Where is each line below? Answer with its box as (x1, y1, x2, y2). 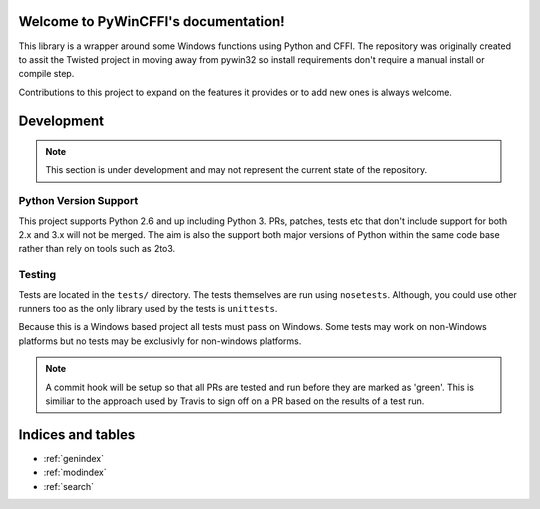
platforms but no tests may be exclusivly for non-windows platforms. (18, 335, 302, 347)
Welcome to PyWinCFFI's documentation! (18, 13, 285, 30)
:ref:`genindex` (43, 452, 105, 464)
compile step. (18, 68, 75, 80)
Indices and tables (18, 426, 136, 443)
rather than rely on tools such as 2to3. (18, 243, 176, 255)
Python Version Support (18, 194, 139, 208)
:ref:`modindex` (43, 466, 107, 479)
